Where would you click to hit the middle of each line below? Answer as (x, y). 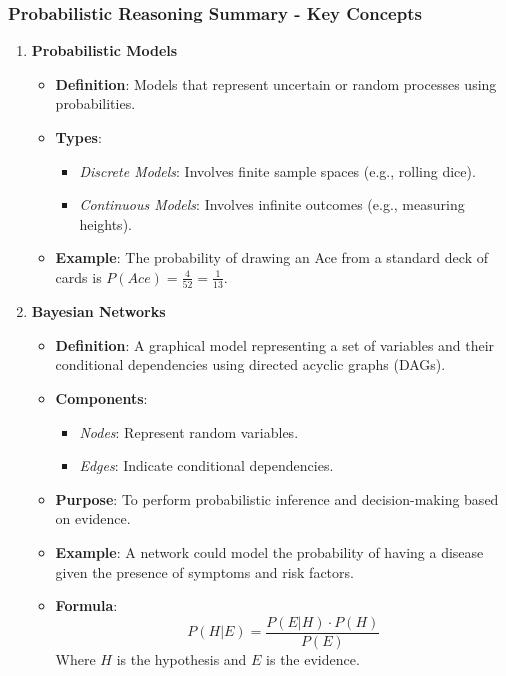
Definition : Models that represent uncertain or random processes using (276, 83)
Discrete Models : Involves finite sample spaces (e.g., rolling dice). (277, 170)
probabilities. (95, 103)
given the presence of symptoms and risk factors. (204, 571)
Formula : (86, 605)
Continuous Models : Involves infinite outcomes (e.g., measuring (272, 204)
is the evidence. (313, 658)
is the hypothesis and (181, 658)
